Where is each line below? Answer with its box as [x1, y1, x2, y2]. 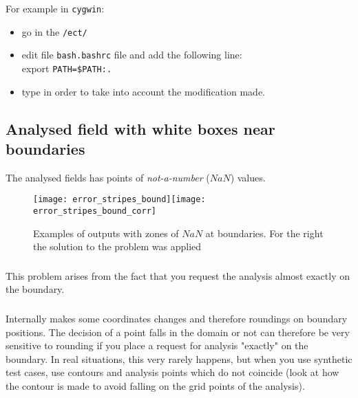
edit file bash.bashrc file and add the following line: [21, 47, 242, 62]
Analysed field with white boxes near [6, 118, 275, 139]
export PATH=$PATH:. [21, 60, 112, 75]
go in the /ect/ [21, 24, 87, 38]
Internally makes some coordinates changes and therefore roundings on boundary [6, 311, 348, 325]
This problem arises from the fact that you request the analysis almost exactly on [6, 268, 350, 283]
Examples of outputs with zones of [33, 225, 179, 240]
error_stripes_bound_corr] [33, 206, 156, 217]
